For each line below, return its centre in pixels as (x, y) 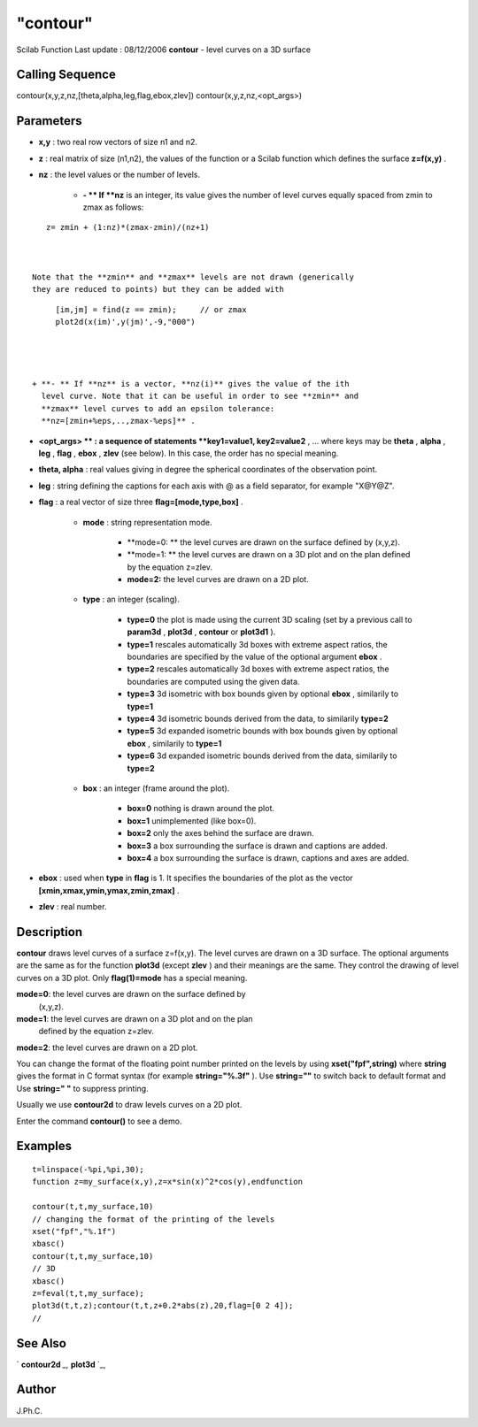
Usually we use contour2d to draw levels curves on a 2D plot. (129, 1105)
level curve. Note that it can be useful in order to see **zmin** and (200, 396)
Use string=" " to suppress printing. (83, 1088)
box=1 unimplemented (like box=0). (192, 821)
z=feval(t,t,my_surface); (89, 1293)
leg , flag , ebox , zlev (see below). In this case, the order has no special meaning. (189, 453)
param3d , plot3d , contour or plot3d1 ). (201, 632)
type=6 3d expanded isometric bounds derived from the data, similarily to (262, 756)
